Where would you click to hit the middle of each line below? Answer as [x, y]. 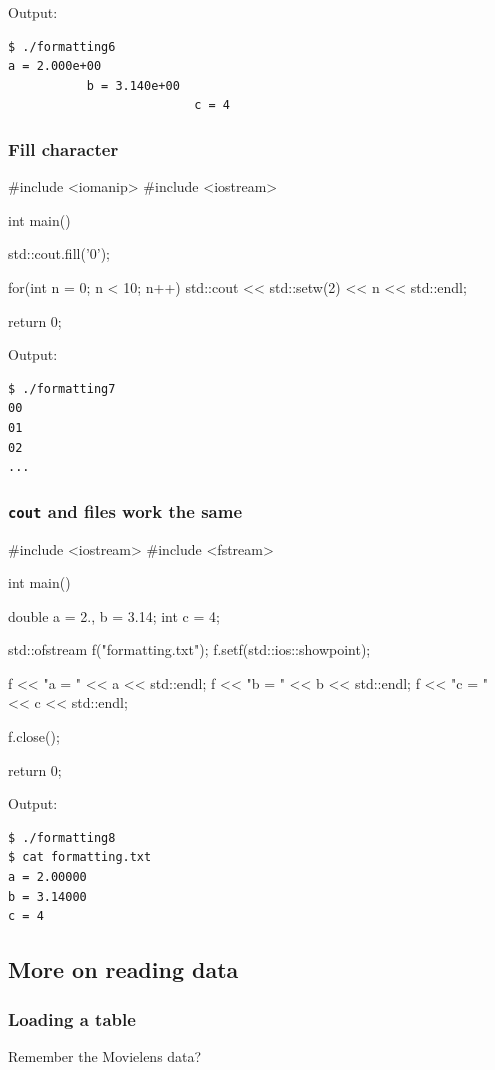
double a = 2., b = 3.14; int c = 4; [114, 615]
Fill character [63, 148]
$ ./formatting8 [62, 837]
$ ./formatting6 [62, 46]
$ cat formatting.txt [80, 857]
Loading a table [72, 1018]
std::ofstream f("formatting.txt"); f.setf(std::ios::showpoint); [189, 649]
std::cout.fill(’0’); [59, 253]
